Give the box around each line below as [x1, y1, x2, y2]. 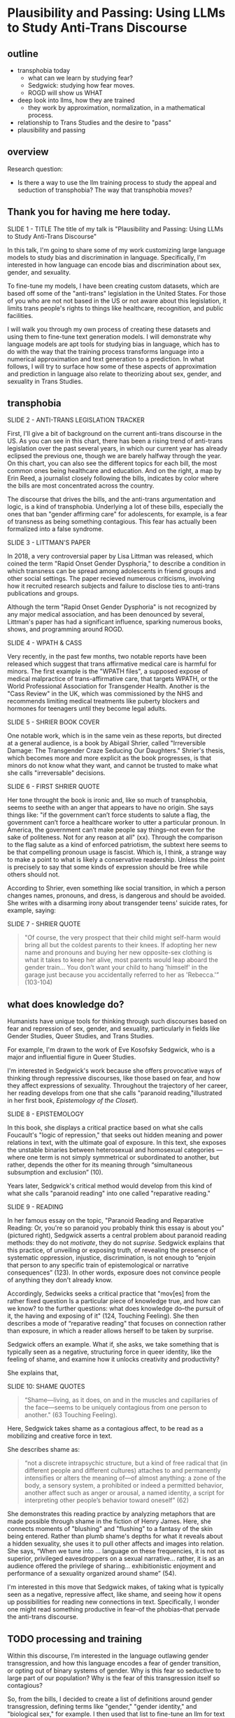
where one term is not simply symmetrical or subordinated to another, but [7, 1153, 220, 1162]
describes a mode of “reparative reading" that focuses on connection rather [7, 1319, 227, 1328]
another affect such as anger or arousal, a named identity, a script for [24, 1489, 225, 1497]
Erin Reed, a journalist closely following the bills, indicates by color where [7, 474, 219, 483]
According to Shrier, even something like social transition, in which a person [7, 884, 226, 893]
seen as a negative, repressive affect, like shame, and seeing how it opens [7, 1590, 222, 1599]
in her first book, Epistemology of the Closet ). [7, 1097, 138, 1105]
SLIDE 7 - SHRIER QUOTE [7, 920, 81, 928]
